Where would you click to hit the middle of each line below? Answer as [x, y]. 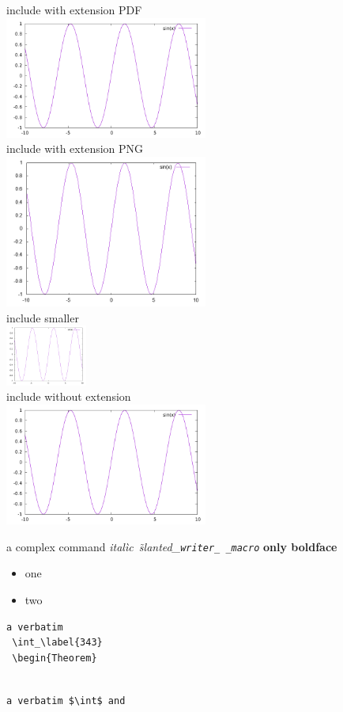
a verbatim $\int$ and [66, 701]
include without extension [69, 396]
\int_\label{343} [57, 643]
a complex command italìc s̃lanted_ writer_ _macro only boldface [172, 546]
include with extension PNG [75, 148]
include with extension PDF [74, 10]
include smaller [43, 317]
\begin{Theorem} [55, 658]
